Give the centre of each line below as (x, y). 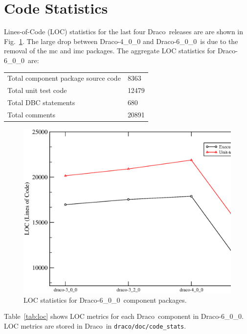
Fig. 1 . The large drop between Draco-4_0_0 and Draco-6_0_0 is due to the (121, 41)
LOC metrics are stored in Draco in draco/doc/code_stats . (95, 325)
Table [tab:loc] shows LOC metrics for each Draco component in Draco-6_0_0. (124, 316)
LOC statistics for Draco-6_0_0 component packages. (105, 300)
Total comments (32, 114)
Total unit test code (37, 90)
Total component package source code (64, 78)
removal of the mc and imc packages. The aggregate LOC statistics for (110, 51)
